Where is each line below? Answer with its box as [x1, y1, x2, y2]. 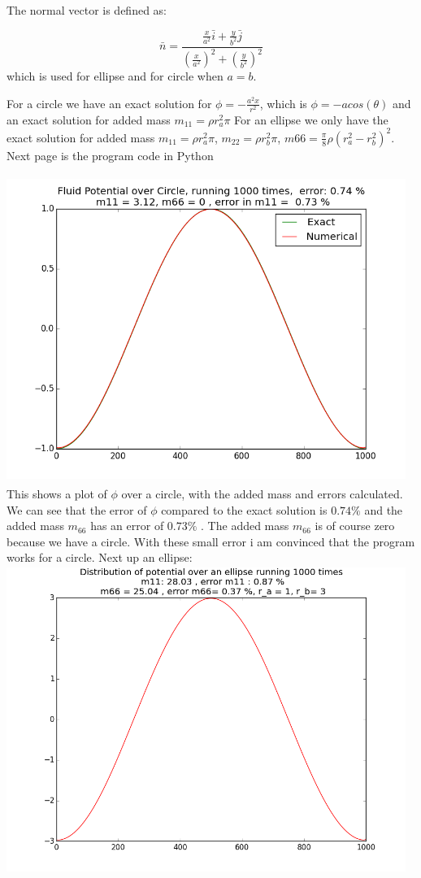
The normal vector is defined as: [7, 2, 167, 18]
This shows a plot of [7, 485, 107, 502]
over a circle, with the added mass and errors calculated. [121, 485, 403, 502]
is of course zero [315, 517, 395, 534]
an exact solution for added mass [7, 111, 171, 128]
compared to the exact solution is [161, 501, 328, 518]
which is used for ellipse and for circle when [7, 67, 224, 85]
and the [364, 501, 403, 518]
